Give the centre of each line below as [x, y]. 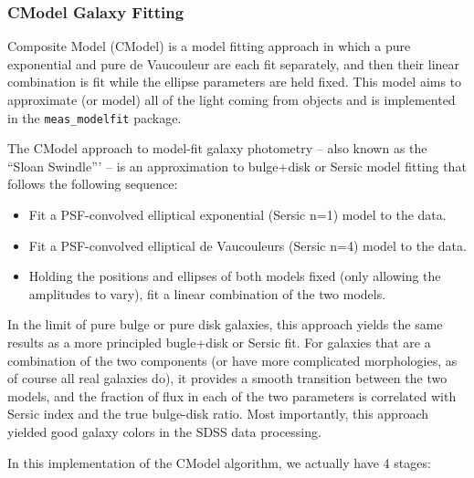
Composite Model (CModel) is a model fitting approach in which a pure [209, 46]
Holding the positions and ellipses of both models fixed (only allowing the [235, 276]
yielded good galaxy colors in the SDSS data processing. [164, 431]
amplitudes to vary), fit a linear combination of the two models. [207, 293]
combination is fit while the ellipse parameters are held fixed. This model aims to [235, 82]
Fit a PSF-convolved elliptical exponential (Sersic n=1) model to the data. [237, 215]
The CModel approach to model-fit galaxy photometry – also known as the [217, 148]
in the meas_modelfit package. [95, 117]
